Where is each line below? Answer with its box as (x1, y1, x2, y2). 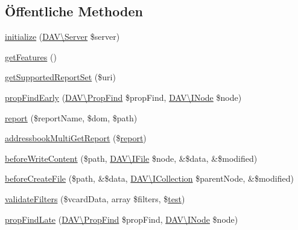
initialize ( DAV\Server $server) (5, 30, 120, 43)
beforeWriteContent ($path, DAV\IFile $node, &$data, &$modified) (5, 152, 258, 164)
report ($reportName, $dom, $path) (5, 111, 138, 124)
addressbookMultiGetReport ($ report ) (5, 132, 147, 144)
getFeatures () (5, 50, 57, 63)
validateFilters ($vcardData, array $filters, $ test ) (5, 192, 185, 205)
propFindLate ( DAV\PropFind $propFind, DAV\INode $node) (5, 212, 238, 225)
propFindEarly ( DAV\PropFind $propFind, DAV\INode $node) (5, 91, 242, 103)
